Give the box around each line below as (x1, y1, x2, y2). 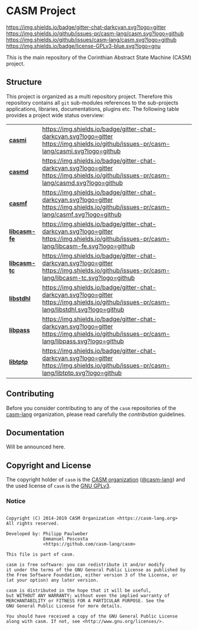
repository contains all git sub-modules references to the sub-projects (6, 99, 179, 106)
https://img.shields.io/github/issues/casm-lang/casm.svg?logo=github (6, 36, 177, 43)
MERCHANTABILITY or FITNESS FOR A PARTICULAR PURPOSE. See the (6, 598, 165, 604)
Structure (6, 77, 42, 87)
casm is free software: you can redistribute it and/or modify (6, 562, 165, 568)
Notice (6, 497, 26, 505)
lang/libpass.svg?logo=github (42, 337, 124, 345)
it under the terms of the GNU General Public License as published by (6, 567, 186, 573)
